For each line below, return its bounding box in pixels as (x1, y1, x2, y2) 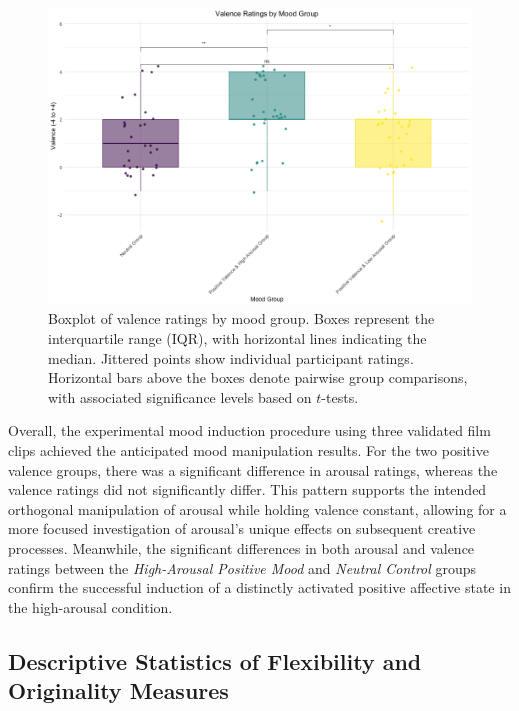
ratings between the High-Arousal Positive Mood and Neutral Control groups (8, 557, 477, 578)
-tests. (321, 386, 359, 407)
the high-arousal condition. (8, 596, 173, 617)
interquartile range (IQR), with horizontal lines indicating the (48, 327, 427, 348)
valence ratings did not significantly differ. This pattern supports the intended (8, 479, 487, 500)
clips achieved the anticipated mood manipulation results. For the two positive (8, 439, 489, 460)
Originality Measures (8, 675, 229, 706)
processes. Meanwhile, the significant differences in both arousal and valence (8, 537, 475, 558)
